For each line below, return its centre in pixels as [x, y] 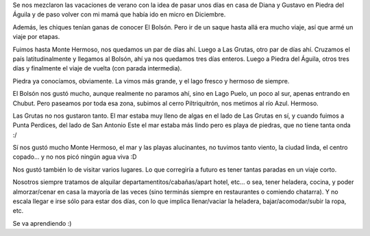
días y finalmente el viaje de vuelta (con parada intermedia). [97, 68]
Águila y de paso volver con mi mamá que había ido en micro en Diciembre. [119, 14]
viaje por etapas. [36, 37]
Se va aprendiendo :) [42, 223]
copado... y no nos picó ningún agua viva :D [75, 157]
